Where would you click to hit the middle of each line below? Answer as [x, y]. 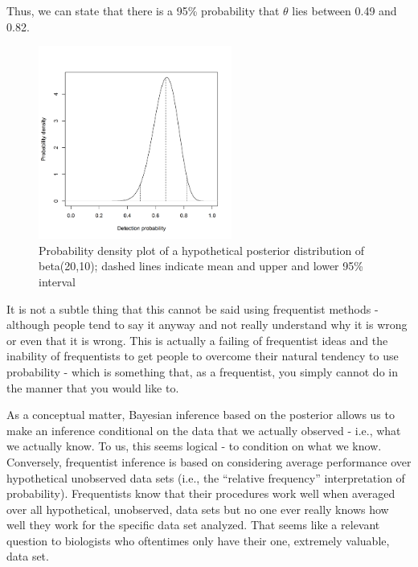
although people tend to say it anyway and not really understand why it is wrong [207, 325]
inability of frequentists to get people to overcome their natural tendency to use [203, 356]
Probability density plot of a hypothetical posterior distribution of [202, 250]
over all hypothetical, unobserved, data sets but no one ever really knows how [198, 509]
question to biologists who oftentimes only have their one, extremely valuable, [198, 540]
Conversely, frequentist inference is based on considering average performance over [209, 461]
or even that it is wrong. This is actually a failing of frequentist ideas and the [197, 340]
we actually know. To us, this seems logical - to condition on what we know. [194, 446]
